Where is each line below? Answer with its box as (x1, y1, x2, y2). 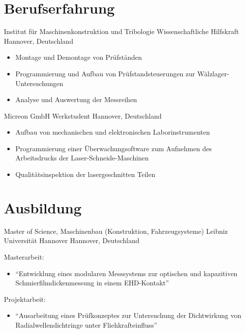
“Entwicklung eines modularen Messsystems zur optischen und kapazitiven (15, 268, 238, 278)
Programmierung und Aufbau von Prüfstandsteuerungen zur (15, 68, 195, 78)
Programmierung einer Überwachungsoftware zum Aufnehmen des (15, 143, 212, 153)
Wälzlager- (197, 68, 229, 78)
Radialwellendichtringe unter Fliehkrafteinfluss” (15, 319, 157, 330)
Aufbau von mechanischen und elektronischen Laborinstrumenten (15, 127, 210, 137)
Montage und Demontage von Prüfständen (15, 52, 142, 62)
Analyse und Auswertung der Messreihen (15, 94, 137, 105)
